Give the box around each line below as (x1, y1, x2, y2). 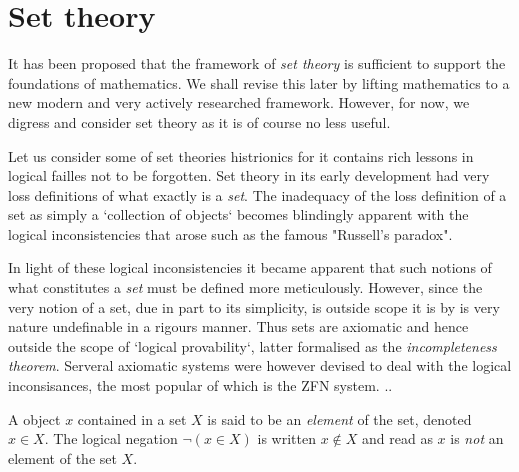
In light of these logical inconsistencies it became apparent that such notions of (8, 257, 492, 278)
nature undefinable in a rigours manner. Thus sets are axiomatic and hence (8, 316, 469, 337)
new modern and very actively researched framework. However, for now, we (8, 92, 470, 113)
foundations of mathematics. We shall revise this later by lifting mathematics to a (8, 72, 510, 93)
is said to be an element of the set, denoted (207, 408, 472, 429)
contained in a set (77, 408, 187, 429)
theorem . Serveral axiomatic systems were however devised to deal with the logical (8, 355, 512, 376)
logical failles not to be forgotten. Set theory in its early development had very (8, 165, 490, 186)
